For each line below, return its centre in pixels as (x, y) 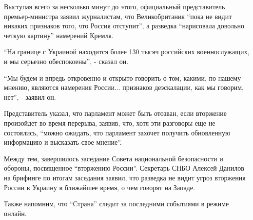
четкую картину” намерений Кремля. (59, 35)
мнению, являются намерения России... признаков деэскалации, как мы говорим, (124, 87)
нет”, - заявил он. (30, 97)
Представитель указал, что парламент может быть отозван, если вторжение (116, 113)
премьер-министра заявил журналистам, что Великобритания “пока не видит (118, 16)
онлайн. (15, 213)
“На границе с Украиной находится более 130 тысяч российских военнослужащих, (127, 52)
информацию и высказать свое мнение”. (63, 142)
